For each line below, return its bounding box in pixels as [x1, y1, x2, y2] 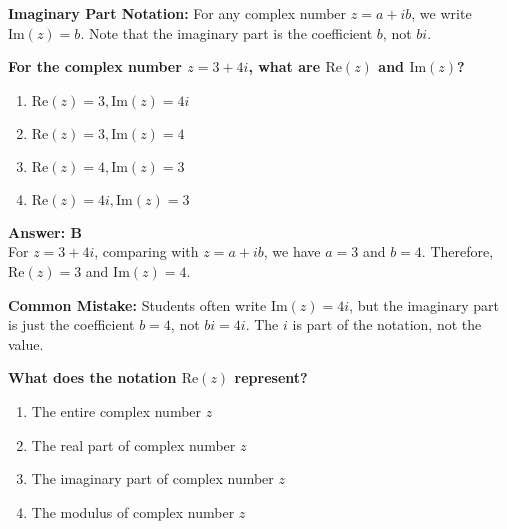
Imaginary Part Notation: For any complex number [8, 3, 347, 23]
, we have [263, 241, 321, 262]
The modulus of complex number [31, 501, 235, 522]
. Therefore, [421, 241, 494, 262]
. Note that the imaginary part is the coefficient [80, 22, 373, 43]
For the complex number [8, 56, 182, 77]
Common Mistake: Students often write [8, 294, 267, 315]
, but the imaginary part [349, 294, 499, 315]
